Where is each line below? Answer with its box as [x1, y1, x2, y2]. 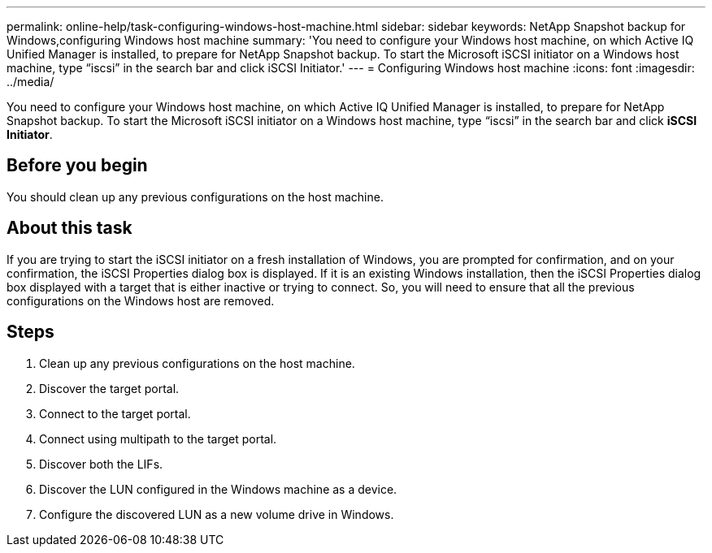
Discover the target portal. [39, 381, 180, 395]
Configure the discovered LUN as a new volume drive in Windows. [39, 507, 394, 521]
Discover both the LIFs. [39, 456, 163, 471]
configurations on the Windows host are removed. [7, 293, 275, 308]
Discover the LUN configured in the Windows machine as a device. [39, 482, 397, 496]
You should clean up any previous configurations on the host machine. [7, 189, 384, 204]
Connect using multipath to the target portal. [39, 431, 277, 446]
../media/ [7, 75, 54, 89]
